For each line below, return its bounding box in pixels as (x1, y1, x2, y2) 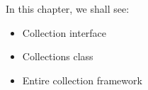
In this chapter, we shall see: (6, 1, 130, 16)
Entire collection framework (22, 72, 142, 87)
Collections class (22, 49, 93, 64)
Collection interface (22, 25, 107, 40)
